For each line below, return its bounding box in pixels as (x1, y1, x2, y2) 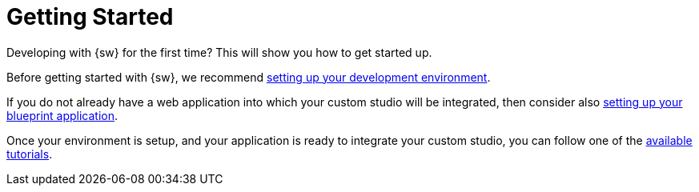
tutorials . (6, 146, 53, 161)
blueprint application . (6, 108, 119, 122)
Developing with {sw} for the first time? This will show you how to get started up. (6, 45, 432, 59)
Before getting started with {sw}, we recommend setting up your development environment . (6, 70, 491, 84)
